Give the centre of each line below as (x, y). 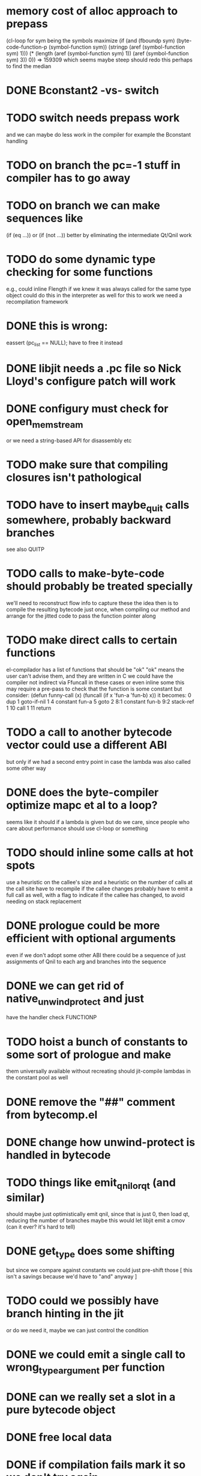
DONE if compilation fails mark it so (96, 1465)
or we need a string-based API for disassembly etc (69, 440)
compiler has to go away (68, 178)
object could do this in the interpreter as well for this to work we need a (94, 296)
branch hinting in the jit (65, 1314)
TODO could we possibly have (82, 1301)
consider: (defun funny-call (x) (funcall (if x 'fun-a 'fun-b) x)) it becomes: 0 (99, 695)
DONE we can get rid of (65, 986)
